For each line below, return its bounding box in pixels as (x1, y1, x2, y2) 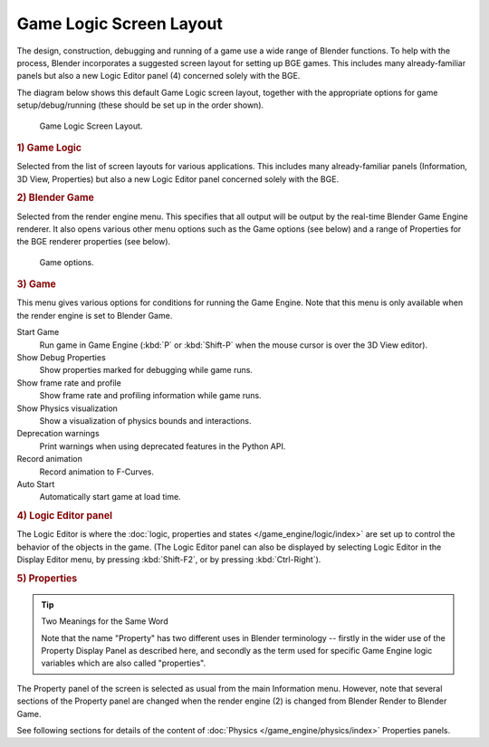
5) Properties (16, 571, 78, 584)
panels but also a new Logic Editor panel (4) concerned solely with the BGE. (16, 71, 301, 81)
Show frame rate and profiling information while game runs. (39, 390, 262, 401)
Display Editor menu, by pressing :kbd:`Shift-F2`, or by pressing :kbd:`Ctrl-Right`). (16, 554, 321, 565)
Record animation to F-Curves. (39, 466, 154, 477)
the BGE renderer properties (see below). (16, 236, 171, 247)
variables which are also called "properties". (41, 657, 206, 669)
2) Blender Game (16, 191, 94, 204)
